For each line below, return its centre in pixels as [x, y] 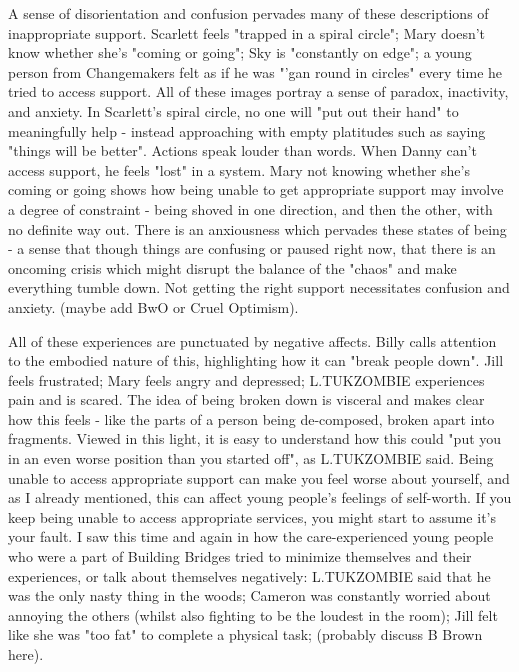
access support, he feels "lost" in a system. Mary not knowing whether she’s [239, 169]
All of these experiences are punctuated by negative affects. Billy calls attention [252, 340]
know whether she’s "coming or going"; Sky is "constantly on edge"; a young [240, 52]
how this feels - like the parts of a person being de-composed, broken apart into [251, 418]
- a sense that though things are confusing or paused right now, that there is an [252, 248]
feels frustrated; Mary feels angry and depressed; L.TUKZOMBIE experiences [246, 379]
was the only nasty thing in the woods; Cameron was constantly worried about [249, 595]
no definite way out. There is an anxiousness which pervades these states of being [257, 228]
